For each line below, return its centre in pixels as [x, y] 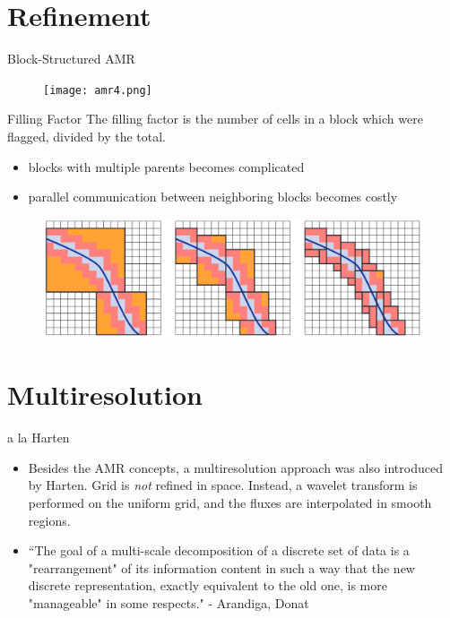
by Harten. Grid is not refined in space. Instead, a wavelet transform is [223, 485]
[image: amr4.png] [98, 90]
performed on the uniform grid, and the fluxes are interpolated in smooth [230, 502]
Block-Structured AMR [71, 59]
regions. [49, 520]
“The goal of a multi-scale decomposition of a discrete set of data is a [219, 550]
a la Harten [39, 438]
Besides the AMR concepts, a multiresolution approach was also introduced [235, 467]
